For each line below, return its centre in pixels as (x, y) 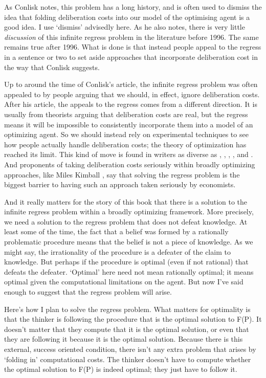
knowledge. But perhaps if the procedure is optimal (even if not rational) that (126, 262)
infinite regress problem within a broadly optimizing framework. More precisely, (129, 212)
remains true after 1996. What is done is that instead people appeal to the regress (133, 47)
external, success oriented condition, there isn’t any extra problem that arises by (130, 349)
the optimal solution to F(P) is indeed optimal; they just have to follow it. (121, 369)
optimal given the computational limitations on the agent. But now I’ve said (124, 282)
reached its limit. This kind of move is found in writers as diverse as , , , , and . (129, 154)
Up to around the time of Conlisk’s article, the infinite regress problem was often (131, 84)
